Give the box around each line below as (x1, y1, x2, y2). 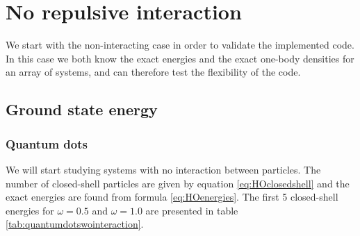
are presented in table (145, 203, 238, 217)
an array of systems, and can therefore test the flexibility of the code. (6, 65, 301, 79)
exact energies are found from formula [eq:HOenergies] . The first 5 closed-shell (6, 189, 338, 204)
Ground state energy (6, 99, 158, 120)
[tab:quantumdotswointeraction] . (6, 217, 144, 231)
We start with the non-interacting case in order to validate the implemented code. (6, 37, 354, 52)
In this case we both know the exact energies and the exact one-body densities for (6, 51, 354, 65)
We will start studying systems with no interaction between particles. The (6, 162, 321, 176)
